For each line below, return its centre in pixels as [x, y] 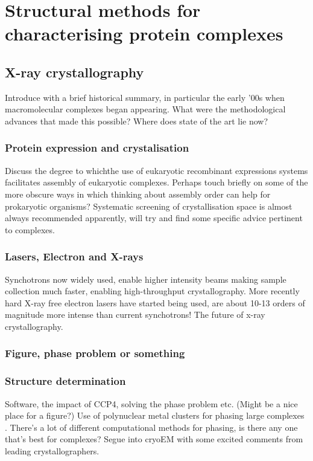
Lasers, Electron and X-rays [74, 256]
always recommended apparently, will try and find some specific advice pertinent [154, 218]
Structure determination [65, 381]
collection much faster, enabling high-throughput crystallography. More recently [152, 291]
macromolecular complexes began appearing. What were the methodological [145, 109]
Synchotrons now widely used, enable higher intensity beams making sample [146, 279]
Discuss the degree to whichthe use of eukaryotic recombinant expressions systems [156, 170]
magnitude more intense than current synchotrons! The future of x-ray [135, 314]
